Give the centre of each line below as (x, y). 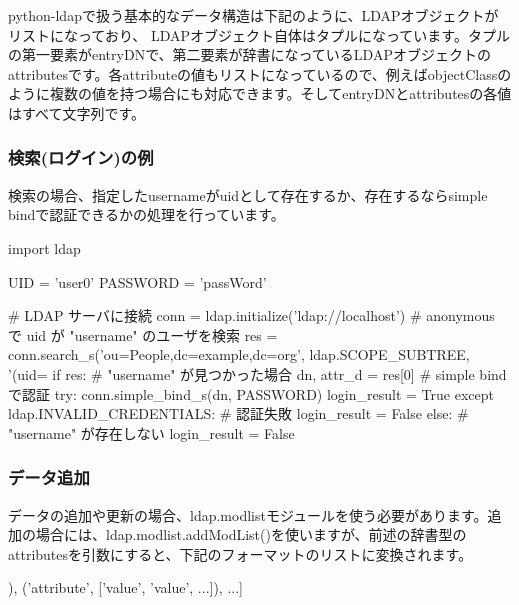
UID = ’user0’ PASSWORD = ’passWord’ (137, 281)
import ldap (44, 247)
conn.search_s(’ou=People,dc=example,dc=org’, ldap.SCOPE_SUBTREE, (239, 354)
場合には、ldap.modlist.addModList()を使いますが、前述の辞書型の (251, 534)
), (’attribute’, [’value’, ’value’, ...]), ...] (125, 587)
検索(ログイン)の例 (81, 157)
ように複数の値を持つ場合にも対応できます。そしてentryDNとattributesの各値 (260, 93)
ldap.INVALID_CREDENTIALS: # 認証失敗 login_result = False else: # (238, 413)
